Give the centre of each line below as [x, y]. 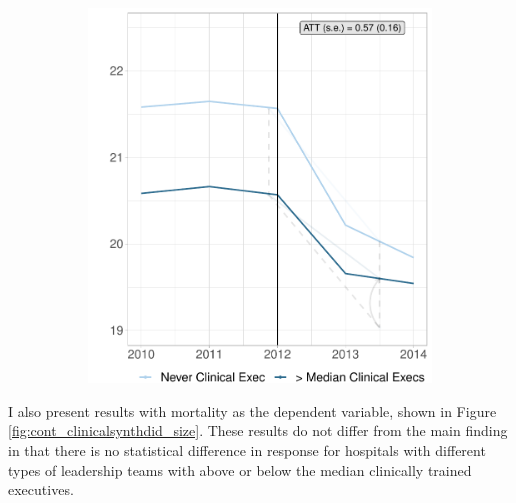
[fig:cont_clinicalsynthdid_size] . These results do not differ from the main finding [258, 430]
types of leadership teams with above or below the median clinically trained [240, 469]
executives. [41, 489]
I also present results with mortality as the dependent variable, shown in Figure [252, 410]
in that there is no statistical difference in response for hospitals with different [247, 450]
